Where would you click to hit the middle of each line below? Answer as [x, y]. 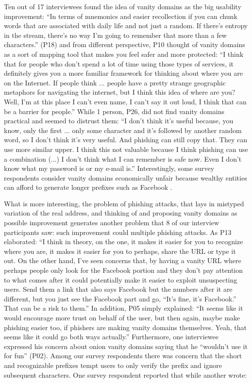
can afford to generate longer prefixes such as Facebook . [88, 187]
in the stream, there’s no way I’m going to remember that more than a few [115, 35]
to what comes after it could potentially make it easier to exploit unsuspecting [121, 279]
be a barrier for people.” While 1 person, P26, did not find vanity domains [114, 111]
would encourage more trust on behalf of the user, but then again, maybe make [122, 317]
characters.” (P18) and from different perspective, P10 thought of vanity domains [125, 44]
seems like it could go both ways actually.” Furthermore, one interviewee [111, 337]
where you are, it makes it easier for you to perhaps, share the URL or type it [120, 251]
